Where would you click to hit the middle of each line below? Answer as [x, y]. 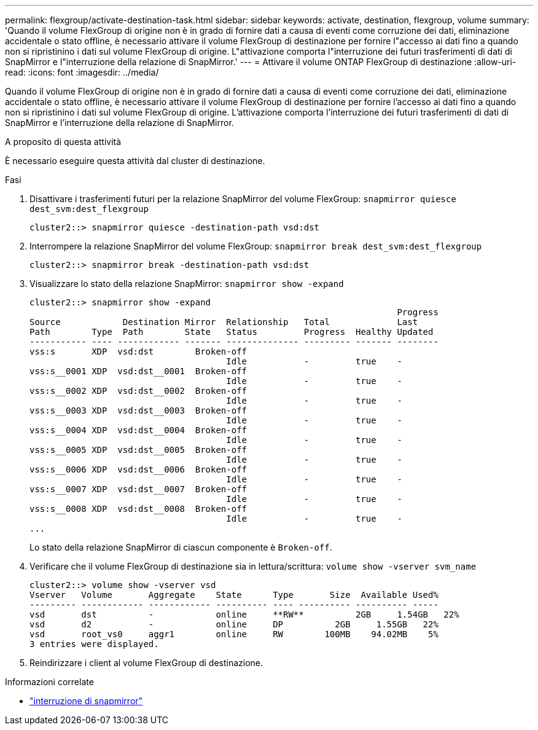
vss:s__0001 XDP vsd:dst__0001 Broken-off [138, 371]
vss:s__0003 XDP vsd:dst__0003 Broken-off [138, 410]
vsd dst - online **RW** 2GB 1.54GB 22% [244, 614]
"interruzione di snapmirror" [86, 701]
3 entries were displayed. [94, 644]
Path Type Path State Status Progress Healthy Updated [232, 332]
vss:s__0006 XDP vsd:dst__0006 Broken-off [138, 469]
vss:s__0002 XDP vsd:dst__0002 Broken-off [138, 391]
